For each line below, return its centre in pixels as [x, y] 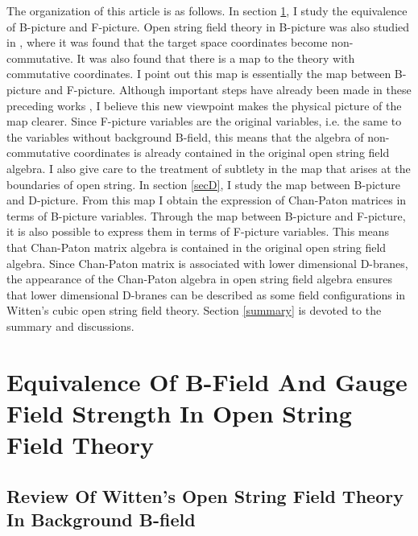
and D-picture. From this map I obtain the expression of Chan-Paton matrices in [207, 200]
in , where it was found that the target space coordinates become [167, 42]
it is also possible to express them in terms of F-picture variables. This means [198, 231]
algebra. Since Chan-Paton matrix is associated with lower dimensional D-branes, [207, 263]
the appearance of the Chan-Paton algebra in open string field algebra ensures [199, 279]
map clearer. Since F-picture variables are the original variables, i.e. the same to [204, 121]
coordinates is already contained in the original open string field [232, 153]
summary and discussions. [70, 326]
